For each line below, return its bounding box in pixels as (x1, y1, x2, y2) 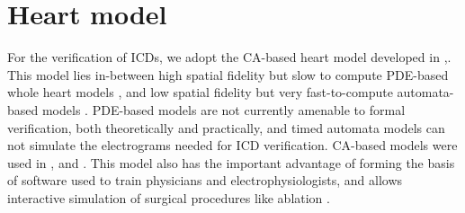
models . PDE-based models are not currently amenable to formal (41, 100, 406, 119)
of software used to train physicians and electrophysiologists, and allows (7, 171, 403, 190)
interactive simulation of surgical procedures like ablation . (7, 188, 330, 207)
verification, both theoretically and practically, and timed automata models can (7, 118, 445, 137)
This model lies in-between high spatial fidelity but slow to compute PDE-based (7, 65, 449, 84)
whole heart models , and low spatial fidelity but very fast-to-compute (7, 83, 393, 102)
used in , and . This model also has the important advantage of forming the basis (7, 153, 455, 172)
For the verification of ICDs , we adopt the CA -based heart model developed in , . (7, 48, 452, 67)
